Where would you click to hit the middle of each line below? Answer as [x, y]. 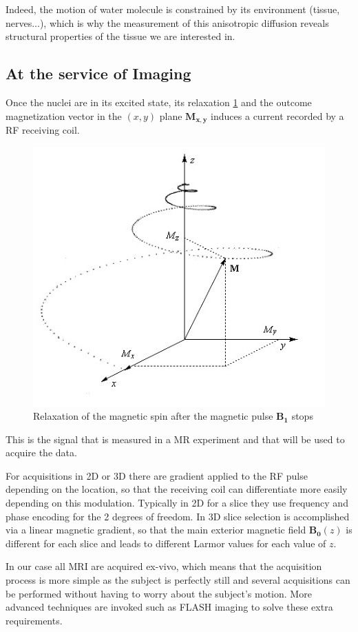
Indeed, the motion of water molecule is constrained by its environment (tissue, [173, 9]
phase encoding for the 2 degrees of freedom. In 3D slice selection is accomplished [178, 516]
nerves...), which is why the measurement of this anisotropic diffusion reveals [167, 22]
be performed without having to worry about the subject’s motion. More [159, 593]
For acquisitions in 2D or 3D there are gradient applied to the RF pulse [157, 475]
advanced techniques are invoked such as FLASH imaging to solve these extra [169, 607]
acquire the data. [41, 452]
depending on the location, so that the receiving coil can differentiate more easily [177, 489]
